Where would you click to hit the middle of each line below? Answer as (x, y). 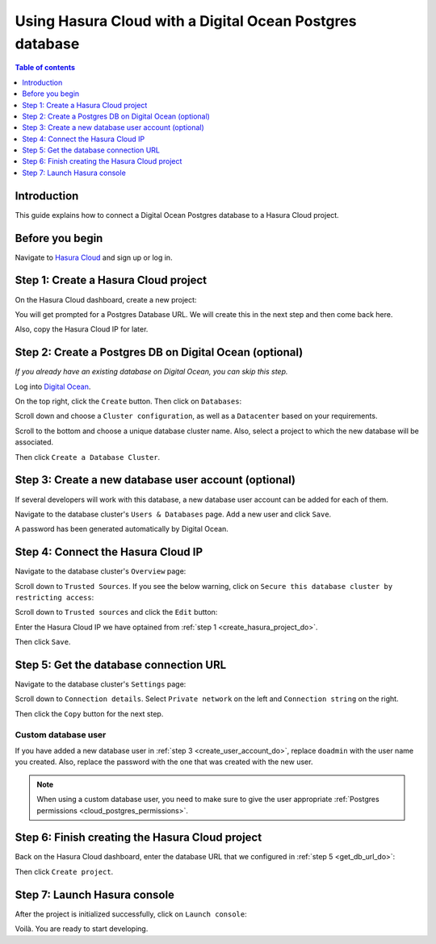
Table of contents (45, 68)
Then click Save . (43, 642)
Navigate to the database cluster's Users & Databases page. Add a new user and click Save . (173, 514)
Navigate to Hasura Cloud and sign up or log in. (94, 257)
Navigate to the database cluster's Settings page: (101, 684)
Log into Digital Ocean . (53, 386)
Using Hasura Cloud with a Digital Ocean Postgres (186, 21)
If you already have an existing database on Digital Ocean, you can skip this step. (151, 372)
